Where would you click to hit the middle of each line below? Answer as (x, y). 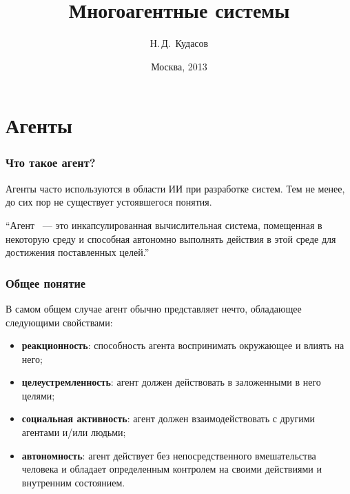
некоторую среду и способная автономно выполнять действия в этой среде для (171, 238)
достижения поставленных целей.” (78, 252)
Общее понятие (46, 283)
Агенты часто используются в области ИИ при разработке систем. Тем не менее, (175, 188)
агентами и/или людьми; (74, 432)
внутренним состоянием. (73, 482)
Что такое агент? (51, 162)
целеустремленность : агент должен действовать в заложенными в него (171, 382)
